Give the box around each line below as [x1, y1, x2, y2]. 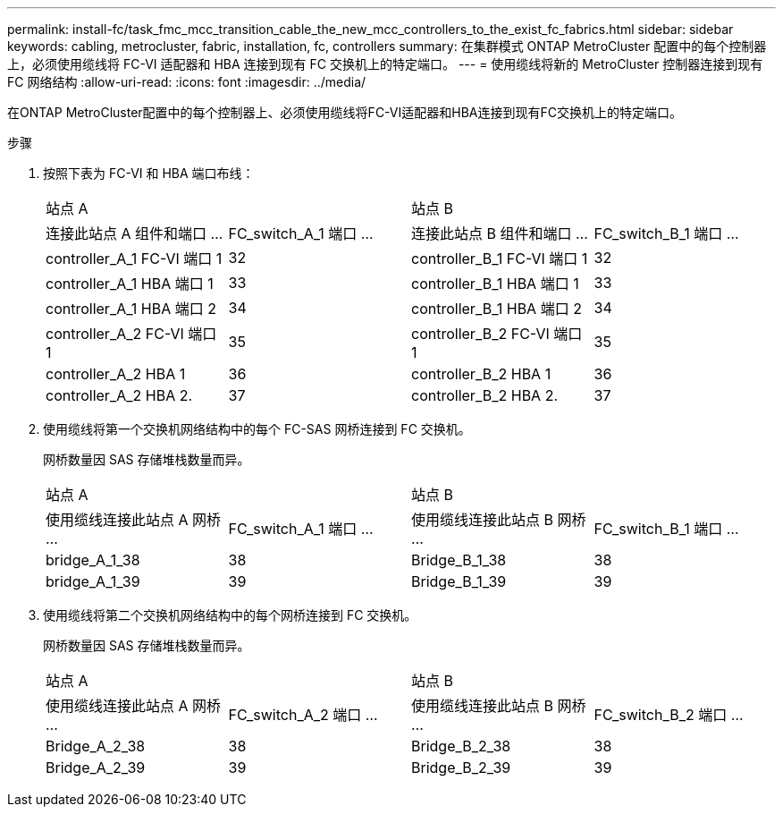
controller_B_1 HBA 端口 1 [411, 275, 579, 293]
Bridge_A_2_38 [46, 737, 146, 755]
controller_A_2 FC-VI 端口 [46, 325, 217, 343]
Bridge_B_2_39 [411, 759, 511, 776]
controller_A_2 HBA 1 [46, 365, 186, 383]
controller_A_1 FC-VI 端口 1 [46, 250, 223, 267]
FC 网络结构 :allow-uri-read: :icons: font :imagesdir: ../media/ [7, 74, 366, 89]
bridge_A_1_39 [46, 572, 140, 590]
